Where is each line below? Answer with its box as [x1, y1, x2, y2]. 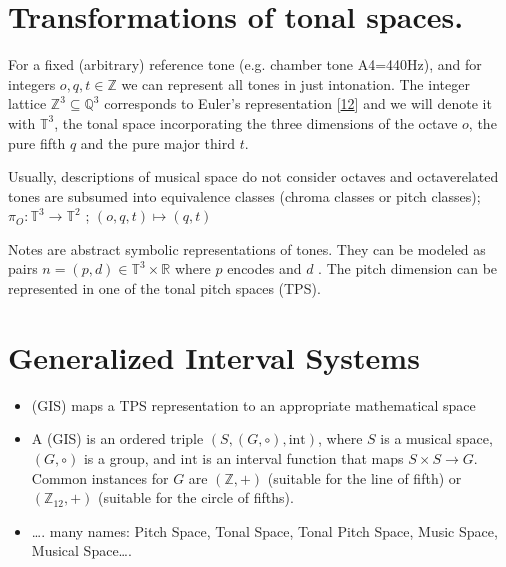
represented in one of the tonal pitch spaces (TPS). [8, 278, 321, 299]
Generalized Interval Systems [8, 336, 420, 377]
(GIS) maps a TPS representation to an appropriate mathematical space [31, 394, 476, 415]
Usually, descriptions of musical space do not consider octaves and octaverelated [8, 166, 499, 187]
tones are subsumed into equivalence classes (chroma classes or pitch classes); [8, 185, 481, 206]
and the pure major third [80, 132, 235, 153]
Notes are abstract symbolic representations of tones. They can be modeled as [8, 238, 486, 259]
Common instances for [31, 467, 169, 488]
